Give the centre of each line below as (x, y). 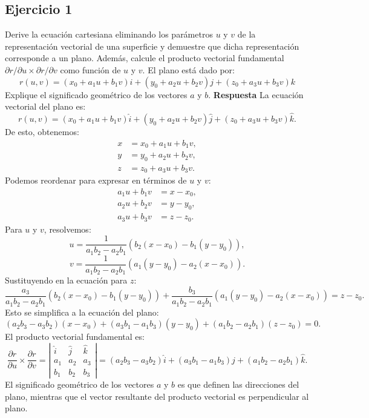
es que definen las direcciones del (238, 384)
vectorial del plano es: (45, 106)
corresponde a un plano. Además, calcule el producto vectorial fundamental (145, 58)
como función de (90, 69)
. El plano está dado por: (188, 69)
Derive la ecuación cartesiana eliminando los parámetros (109, 34)
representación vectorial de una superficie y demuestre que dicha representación (152, 46)
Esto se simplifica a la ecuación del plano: (82, 312)
